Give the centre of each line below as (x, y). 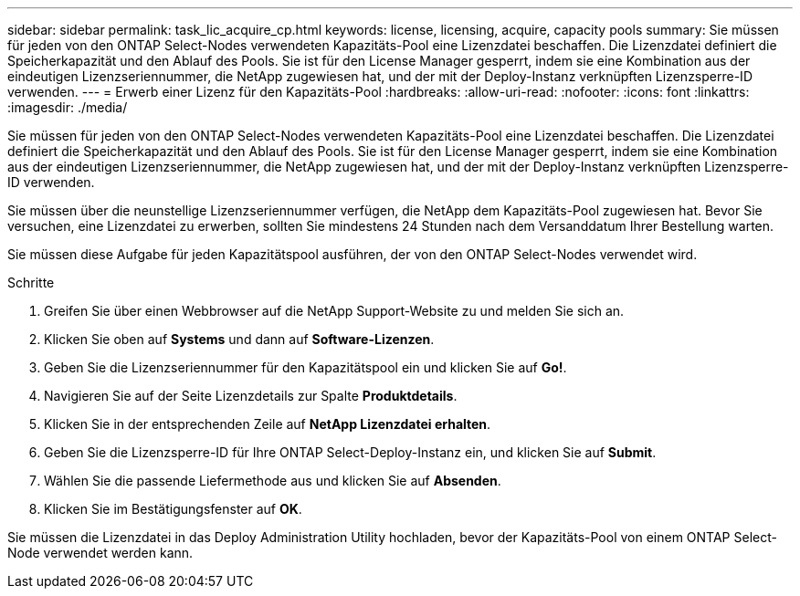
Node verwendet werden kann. (100, 553)
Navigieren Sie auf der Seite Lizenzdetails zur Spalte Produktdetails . (251, 396)
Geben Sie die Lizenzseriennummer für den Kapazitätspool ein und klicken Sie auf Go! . (305, 367)
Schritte (31, 282)
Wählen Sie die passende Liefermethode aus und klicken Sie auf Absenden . (273, 481)
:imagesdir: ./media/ (68, 107)
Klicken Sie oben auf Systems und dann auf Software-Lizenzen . (239, 339)
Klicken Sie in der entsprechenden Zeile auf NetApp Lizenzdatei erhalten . (268, 424)
